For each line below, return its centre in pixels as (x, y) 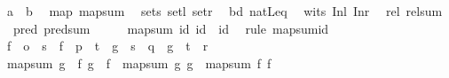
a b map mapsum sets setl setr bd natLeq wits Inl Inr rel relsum (224, 11)
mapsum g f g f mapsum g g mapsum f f (139, 62)
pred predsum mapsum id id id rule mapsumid (171, 28)
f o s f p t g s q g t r (107, 46)
